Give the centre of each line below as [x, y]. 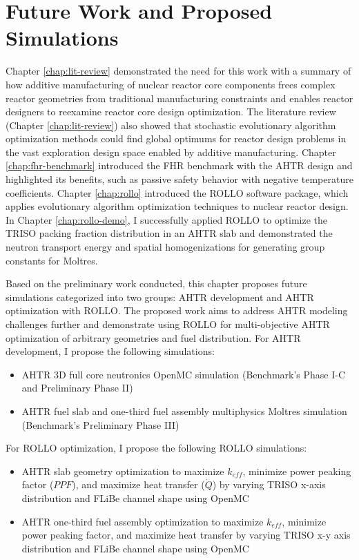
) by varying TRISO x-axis [269, 484]
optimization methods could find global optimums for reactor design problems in [176, 138]
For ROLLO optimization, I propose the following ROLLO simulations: [156, 448]
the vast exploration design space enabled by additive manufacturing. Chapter [171, 152]
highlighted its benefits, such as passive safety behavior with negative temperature [179, 179]
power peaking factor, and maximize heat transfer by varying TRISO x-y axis [186, 535]
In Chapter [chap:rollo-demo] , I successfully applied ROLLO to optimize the [167, 219]
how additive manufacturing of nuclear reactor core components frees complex [171, 84]
